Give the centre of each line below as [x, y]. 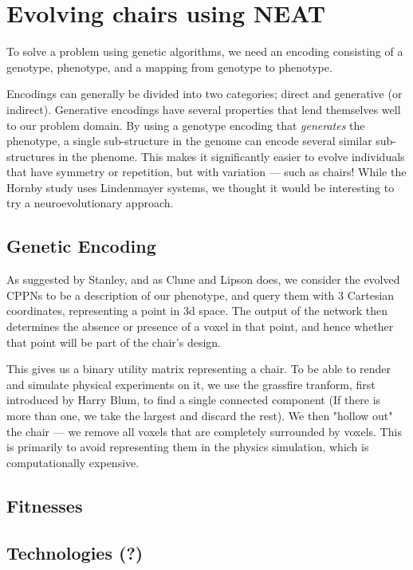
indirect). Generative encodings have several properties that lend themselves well [204, 109]
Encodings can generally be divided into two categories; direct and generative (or [205, 94]
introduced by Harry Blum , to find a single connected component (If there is [194, 400]
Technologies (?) [75, 552]
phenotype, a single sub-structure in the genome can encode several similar [189, 141]
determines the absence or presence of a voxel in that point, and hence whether [200, 326]
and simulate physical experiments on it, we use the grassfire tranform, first [191, 384]
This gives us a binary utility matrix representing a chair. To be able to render [199, 369]
